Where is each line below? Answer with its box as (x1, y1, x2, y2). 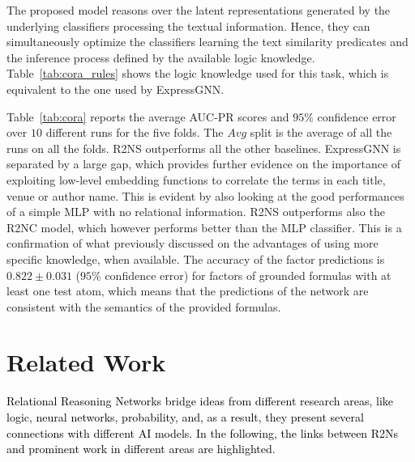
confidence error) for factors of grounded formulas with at (105, 266, 391, 283)
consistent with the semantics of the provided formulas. (6, 298, 281, 315)
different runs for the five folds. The (45, 124, 224, 141)
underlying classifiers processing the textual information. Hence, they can (6, 17, 370, 34)
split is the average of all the (250, 124, 392, 141)
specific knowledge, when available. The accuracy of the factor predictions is (6, 250, 385, 267)
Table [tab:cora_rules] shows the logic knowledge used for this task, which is (6, 65, 389, 82)
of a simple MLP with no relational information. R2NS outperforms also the (6, 203, 385, 220)
